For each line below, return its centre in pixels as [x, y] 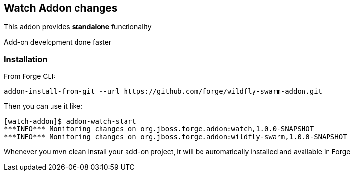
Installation [26, 59]
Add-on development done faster [58, 42]
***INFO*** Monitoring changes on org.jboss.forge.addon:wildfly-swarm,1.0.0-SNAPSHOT [176, 137]
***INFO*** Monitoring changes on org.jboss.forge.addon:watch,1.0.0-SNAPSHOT [159, 129]
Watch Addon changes [61, 8]
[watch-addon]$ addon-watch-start [70, 121]
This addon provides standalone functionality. [79, 27]
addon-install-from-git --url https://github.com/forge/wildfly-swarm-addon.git [163, 91]
